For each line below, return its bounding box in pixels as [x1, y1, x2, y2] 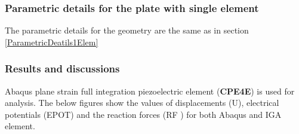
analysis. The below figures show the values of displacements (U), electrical [5, 96, 279, 109]
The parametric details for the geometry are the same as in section [5, 24, 249, 36]
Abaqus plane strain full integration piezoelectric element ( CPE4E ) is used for [5, 84, 295, 97]
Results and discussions [5, 61, 120, 76]
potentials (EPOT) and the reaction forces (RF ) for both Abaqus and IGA [5, 108, 282, 120]
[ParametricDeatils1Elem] [5, 35, 98, 48]
